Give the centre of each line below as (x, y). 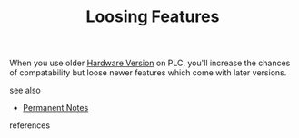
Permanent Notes (55, 108)
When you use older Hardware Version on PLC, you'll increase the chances (150, 63)
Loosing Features (153, 17)
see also (25, 90)
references (30, 125)
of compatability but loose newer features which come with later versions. (148, 73)
